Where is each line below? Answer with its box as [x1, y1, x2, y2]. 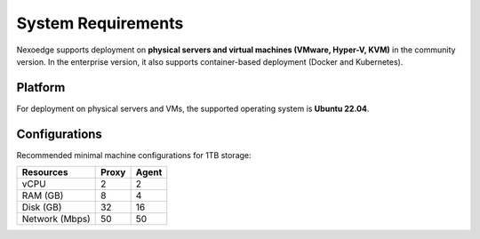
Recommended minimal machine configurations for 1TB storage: [16, 149, 252, 160]
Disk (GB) [21, 201, 62, 213]
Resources [21, 166, 68, 179]
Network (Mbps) [21, 213, 91, 226]
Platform [16, 80, 66, 95]
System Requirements [16, 13, 184, 33]
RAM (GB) [21, 189, 64, 202]
